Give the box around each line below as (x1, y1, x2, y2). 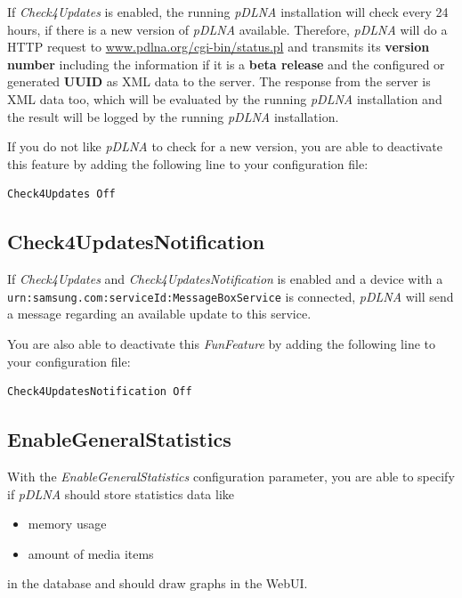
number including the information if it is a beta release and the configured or (7, 54, 445, 73)
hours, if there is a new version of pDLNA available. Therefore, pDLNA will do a (7, 20, 448, 38)
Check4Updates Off (7, 188, 116, 201)
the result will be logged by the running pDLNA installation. (7, 107, 339, 125)
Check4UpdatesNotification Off (7, 385, 192, 399)
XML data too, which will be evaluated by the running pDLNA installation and (7, 89, 442, 108)
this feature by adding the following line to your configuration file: (7, 154, 369, 173)
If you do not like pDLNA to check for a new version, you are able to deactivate (7, 137, 442, 156)
